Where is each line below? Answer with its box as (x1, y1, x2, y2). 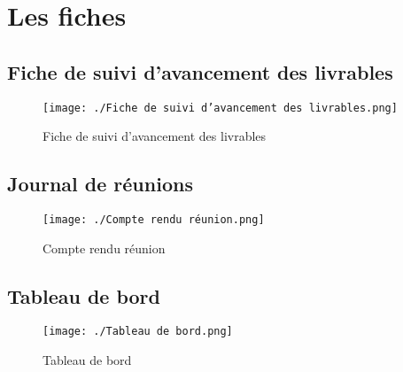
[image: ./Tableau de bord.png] (43, 325, 233, 338)
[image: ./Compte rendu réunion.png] (43, 213, 265, 227)
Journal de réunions (7, 170, 193, 198)
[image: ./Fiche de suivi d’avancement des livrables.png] (43, 101, 398, 114)
